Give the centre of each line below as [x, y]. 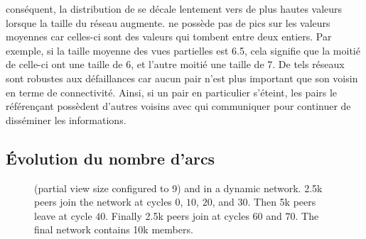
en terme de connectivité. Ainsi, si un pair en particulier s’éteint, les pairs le [172, 92]
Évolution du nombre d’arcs [111, 158]
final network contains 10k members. [114, 229]
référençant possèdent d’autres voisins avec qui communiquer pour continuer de [178, 106]
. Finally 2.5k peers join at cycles [177, 215]
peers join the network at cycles [103, 202]
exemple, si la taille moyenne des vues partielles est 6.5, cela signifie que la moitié [183, 50]
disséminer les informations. [66, 119]
